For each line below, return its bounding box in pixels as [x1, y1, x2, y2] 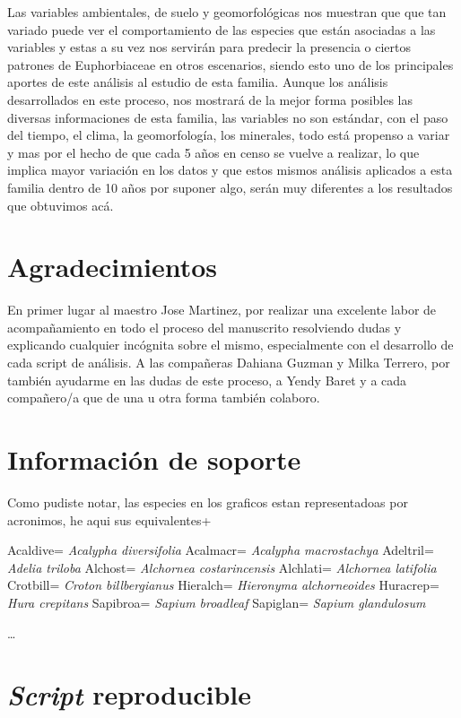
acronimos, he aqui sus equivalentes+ [7, 510, 212, 529]
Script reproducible [7, 676, 251, 714]
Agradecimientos [7, 248, 218, 285]
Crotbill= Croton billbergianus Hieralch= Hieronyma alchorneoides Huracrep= [7, 575, 439, 594]
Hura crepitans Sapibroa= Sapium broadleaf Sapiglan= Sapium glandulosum [7, 593, 426, 611]
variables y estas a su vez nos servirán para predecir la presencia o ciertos [7, 38, 412, 56]
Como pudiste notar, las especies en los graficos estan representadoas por [7, 492, 408, 511]
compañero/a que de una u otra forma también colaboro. [7, 388, 320, 407]
